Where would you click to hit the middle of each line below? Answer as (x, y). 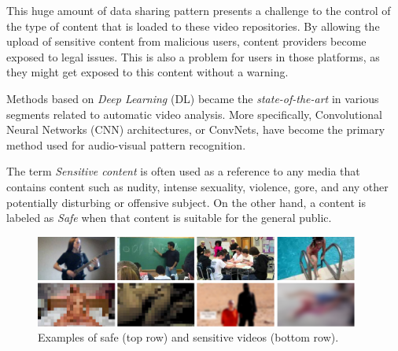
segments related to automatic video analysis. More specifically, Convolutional (195, 114)
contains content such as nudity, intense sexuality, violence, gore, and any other (197, 186)
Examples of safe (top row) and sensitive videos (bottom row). (188, 337)
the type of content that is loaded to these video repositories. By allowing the (193, 26)
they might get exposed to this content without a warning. (147, 72)
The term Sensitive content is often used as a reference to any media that (183, 171)
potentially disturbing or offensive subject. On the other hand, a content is (186, 202)
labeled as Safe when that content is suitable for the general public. (169, 218)
